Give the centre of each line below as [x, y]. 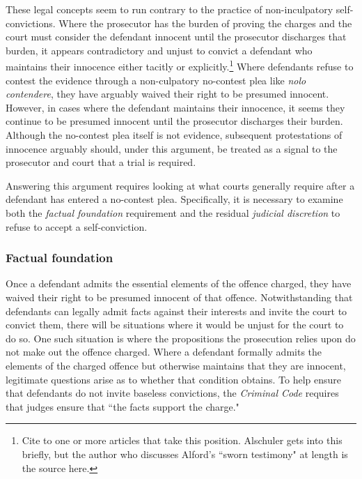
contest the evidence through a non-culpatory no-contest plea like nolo [156, 80]
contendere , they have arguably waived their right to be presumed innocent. [167, 94]
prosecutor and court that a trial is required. [101, 162]
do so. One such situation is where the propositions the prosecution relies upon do [181, 338]
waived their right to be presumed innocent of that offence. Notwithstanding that [179, 297]
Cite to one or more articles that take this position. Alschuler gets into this [182, 440]
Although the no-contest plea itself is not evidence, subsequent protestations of [174, 135]
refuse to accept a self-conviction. [77, 226]
